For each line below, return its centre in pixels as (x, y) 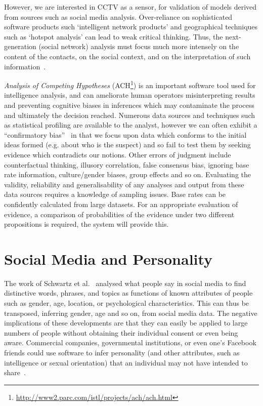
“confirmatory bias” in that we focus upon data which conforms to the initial (125, 134)
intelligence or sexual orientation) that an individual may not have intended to (126, 362)
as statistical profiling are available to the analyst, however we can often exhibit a (131, 125)
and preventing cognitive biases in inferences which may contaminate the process (129, 105)
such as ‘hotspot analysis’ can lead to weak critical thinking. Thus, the (114, 36)
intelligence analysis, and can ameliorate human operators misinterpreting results (130, 95)
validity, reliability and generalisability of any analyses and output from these (124, 184)
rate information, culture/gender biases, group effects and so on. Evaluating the (127, 174)
